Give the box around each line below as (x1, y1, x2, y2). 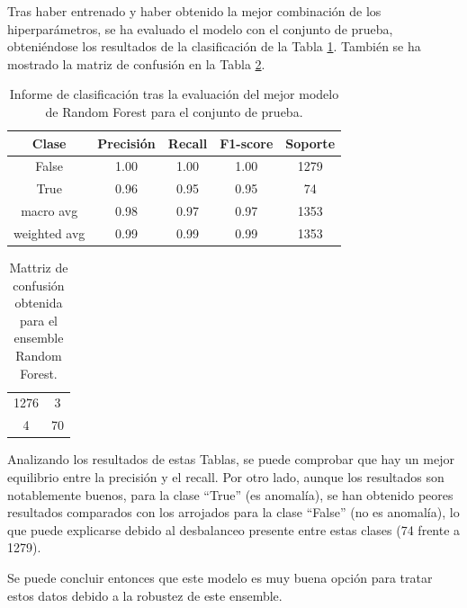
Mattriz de (9, 258, 68, 277)
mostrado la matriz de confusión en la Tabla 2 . (7, 54, 265, 73)
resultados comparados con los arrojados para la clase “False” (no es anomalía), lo (7, 503, 460, 522)
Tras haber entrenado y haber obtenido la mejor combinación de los (7, 2, 382, 20)
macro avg (21, 201, 78, 220)
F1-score (220, 133, 274, 152)
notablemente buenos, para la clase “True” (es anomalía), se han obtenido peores (7, 485, 454, 504)
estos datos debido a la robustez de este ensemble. (7, 586, 283, 604)
